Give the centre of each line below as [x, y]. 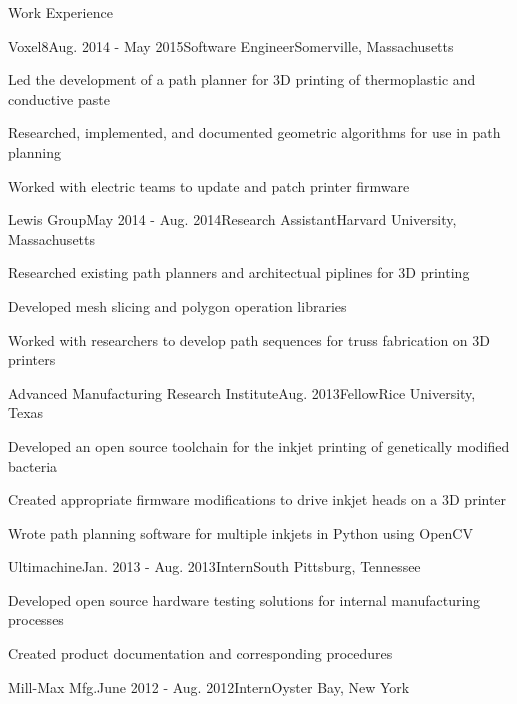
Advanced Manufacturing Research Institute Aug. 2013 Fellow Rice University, [242, 392]
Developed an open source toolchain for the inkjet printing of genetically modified [259, 445]
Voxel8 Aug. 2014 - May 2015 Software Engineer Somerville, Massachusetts [231, 45]
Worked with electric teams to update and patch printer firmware [209, 185]
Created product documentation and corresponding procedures [200, 653]
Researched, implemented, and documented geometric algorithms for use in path [254, 132]
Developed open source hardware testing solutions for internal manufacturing [244, 599]
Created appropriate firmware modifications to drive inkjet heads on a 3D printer [257, 499]
